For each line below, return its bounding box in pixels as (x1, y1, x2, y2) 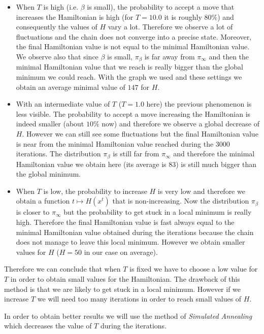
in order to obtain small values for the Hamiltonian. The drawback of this (10, 273, 240, 284)
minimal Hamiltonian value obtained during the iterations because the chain (16, 226, 254, 237)
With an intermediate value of (16, 98, 110, 109)
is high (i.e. (43, 2, 79, 12)
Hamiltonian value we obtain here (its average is (16, 158, 167, 169)
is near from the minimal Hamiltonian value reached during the (16, 138, 214, 149)
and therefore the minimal (173, 148, 255, 159)
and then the (209, 51, 249, 61)
